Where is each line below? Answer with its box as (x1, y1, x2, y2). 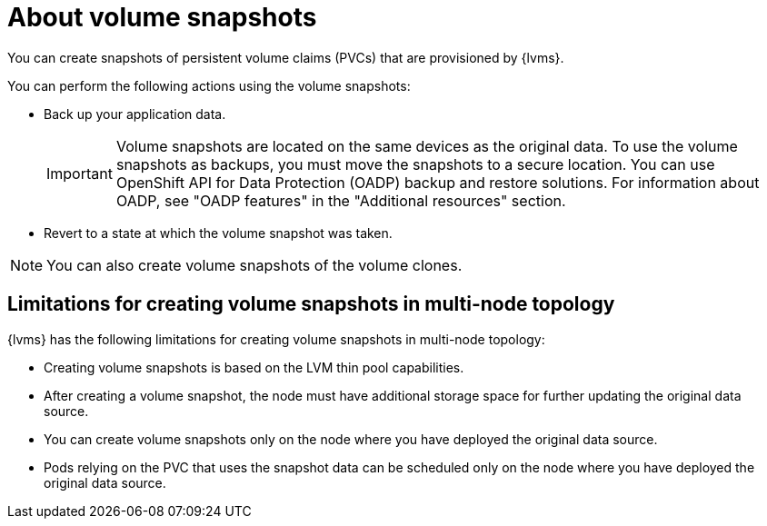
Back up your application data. (44, 105, 226, 122)
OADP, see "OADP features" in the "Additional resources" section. (115, 191, 566, 210)
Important (46, 164, 113, 183)
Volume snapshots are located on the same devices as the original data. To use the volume (115, 136, 738, 155)
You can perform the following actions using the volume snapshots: (7, 77, 411, 94)
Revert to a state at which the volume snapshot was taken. (44, 224, 393, 241)
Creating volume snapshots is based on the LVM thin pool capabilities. (44, 359, 464, 375)
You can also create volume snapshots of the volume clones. (46, 255, 463, 274)
